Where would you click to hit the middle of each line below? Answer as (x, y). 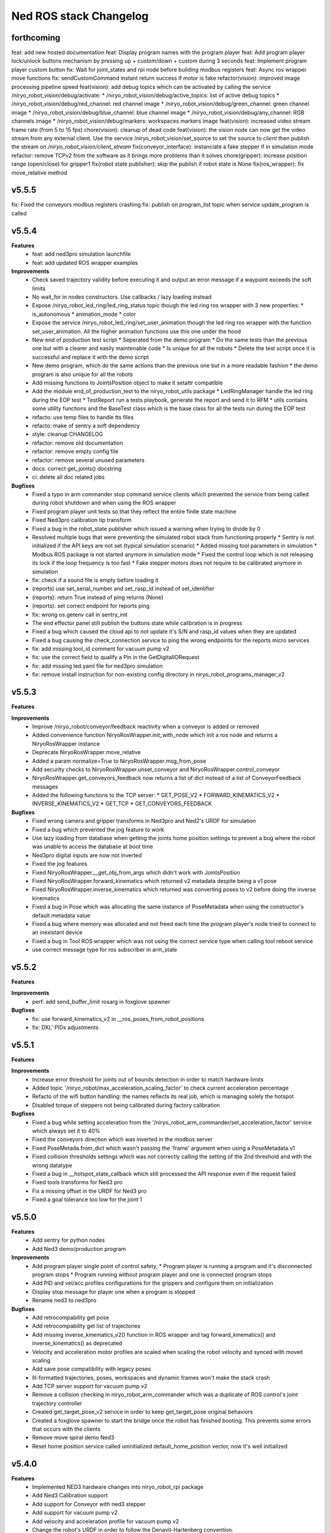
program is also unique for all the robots (82, 374)
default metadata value (61, 915)
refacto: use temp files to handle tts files (83, 417)
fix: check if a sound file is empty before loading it (95, 580)
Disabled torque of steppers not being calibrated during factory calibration (126, 1105)
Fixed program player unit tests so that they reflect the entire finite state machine (134, 511)
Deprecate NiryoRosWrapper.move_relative (86, 752)
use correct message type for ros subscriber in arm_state (105, 950)
